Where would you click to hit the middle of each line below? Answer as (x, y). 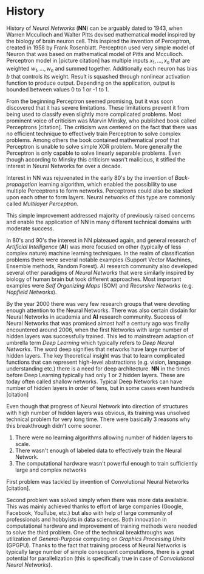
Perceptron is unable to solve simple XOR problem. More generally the (94, 146)
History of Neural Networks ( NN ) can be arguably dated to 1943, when (95, 28)
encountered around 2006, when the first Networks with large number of (97, 330)
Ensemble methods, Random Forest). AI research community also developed (102, 266)
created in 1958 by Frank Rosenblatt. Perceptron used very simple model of (100, 48)
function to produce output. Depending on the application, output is (91, 83)
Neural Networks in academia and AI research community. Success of (94, 317)
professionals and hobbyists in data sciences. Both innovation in (87, 519)
